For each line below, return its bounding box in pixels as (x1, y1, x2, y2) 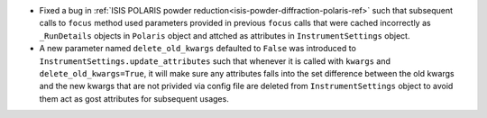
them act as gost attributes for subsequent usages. (39, 93, 229, 104)
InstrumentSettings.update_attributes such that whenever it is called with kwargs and (39, 55, 391, 67)
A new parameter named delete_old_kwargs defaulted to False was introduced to (39, 43, 356, 54)
